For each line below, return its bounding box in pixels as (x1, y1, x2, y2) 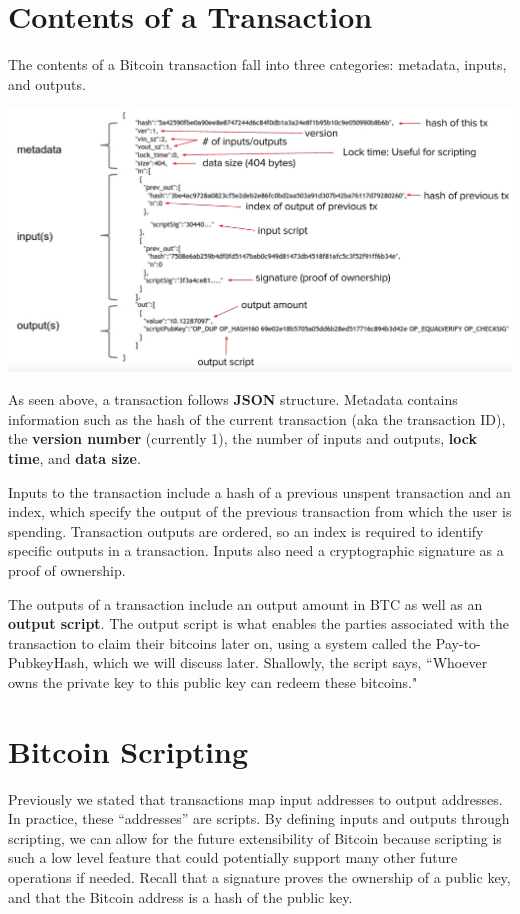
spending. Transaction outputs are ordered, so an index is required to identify (8, 520, 484, 541)
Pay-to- (435, 632, 481, 653)
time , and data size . (8, 448, 141, 468)
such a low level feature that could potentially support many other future (8, 847, 458, 868)
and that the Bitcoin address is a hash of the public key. (8, 886, 353, 907)
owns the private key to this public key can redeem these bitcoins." (8, 671, 418, 692)
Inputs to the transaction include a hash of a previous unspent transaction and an (8, 481, 511, 502)
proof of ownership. (8, 559, 126, 580)
